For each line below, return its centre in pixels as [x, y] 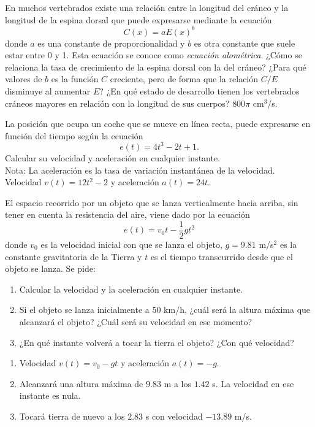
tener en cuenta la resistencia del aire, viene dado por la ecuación [127, 214]
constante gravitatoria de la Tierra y [74, 256]
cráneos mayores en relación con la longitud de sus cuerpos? [117, 103]
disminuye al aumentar [48, 91]
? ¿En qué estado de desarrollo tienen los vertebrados [199, 91]
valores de [24, 79]
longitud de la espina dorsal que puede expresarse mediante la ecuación [139, 19]
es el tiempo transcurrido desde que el [222, 256]
